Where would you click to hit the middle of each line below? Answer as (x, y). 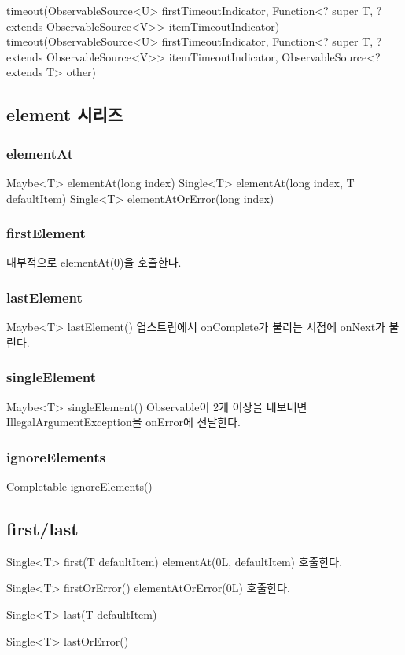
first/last (42, 528)
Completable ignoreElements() (79, 486)
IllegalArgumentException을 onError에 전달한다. (123, 422)
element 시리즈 (65, 114)
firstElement (46, 233)
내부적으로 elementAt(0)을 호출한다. (94, 262)
